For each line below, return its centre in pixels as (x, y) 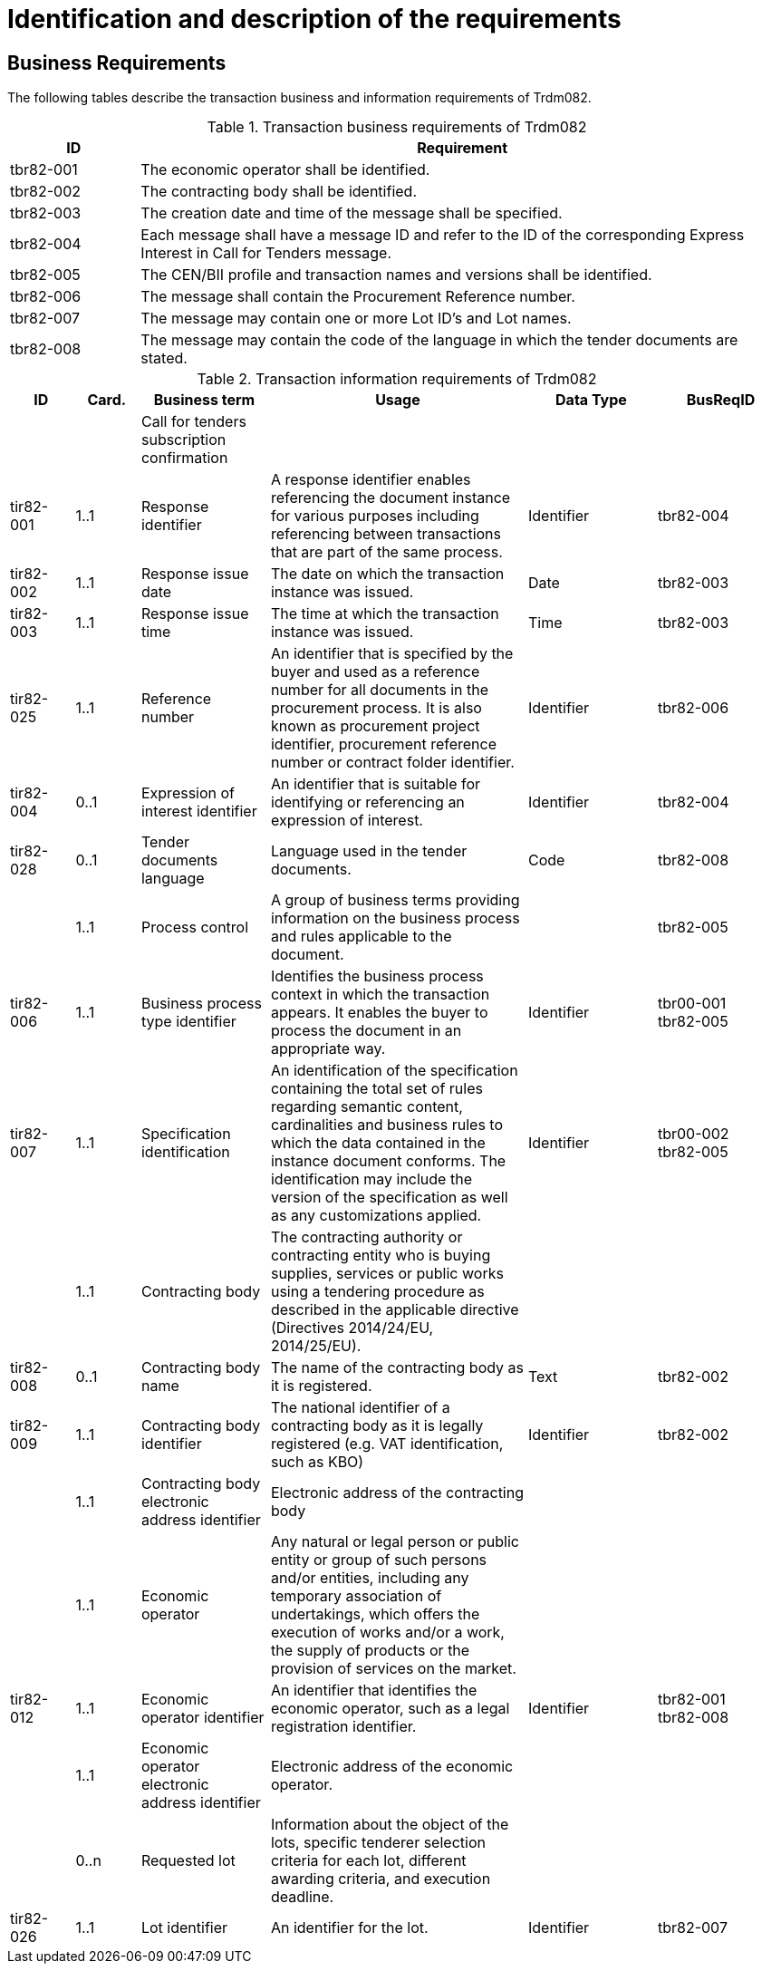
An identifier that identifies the (374, 1691)
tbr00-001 (692, 1004)
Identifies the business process (377, 976)
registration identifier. (343, 1727)
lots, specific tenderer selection (378, 1843)
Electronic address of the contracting (397, 1493)
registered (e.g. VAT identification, (387, 1444)
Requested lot (188, 1861)
